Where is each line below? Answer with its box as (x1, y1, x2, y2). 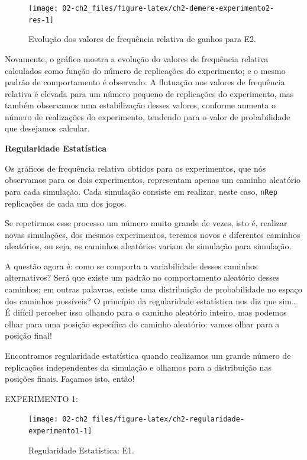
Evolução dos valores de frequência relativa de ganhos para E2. (28, 33, 256, 45)
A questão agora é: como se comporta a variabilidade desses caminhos (5, 259, 258, 272)
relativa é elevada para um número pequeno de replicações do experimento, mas (5, 87, 294, 99)
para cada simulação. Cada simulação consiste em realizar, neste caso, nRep (5, 185, 277, 197)
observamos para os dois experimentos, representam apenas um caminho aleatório (5, 173, 301, 186)
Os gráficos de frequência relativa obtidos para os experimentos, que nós (5, 162, 266, 174)
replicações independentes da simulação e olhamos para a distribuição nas (5, 361, 272, 373)
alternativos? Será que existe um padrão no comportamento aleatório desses (5, 271, 280, 284)
